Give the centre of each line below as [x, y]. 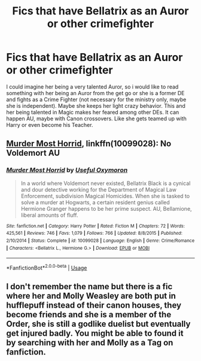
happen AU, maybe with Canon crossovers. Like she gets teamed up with [96, 119]
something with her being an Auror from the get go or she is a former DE [95, 93]
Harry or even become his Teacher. [50, 125]
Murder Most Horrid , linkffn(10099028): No [89, 144]
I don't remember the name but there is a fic [89, 286]
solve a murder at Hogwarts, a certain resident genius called [95, 202]
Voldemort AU [33, 153]
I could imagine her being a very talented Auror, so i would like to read [92, 87]
